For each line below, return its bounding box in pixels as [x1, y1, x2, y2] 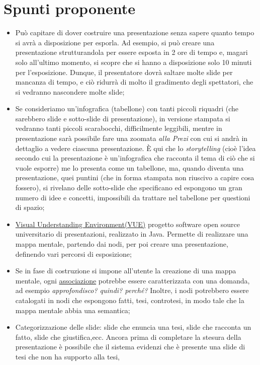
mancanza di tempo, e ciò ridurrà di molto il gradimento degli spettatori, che [15, 77, 253, 87]
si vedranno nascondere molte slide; [15, 86, 125, 97]
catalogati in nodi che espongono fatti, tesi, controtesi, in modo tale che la [15, 295, 244, 305]
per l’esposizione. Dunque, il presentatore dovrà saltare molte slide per [15, 66, 233, 77]
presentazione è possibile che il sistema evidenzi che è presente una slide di [15, 341, 245, 352]
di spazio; [15, 202, 45, 212]
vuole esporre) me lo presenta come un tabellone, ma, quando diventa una [15, 162, 244, 173]
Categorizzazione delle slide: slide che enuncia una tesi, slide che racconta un [15, 322, 251, 332]
